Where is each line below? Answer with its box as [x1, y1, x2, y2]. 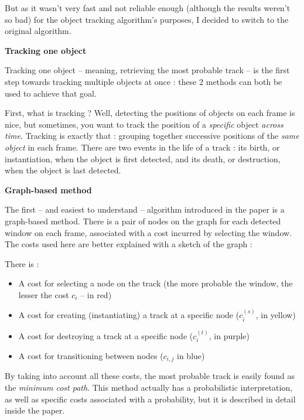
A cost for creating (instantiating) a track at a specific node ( [18, 309, 240, 321]
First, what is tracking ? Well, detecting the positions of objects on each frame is [5, 107, 295, 119]
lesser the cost [18, 288, 69, 301]
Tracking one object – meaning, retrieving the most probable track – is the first [5, 64, 290, 76]
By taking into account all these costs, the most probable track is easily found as [5, 370, 295, 382]
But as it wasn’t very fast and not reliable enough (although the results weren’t [5, 2, 291, 13]
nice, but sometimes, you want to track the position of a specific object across [5, 118, 283, 130]
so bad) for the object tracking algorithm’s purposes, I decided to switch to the [5, 13, 289, 25]
